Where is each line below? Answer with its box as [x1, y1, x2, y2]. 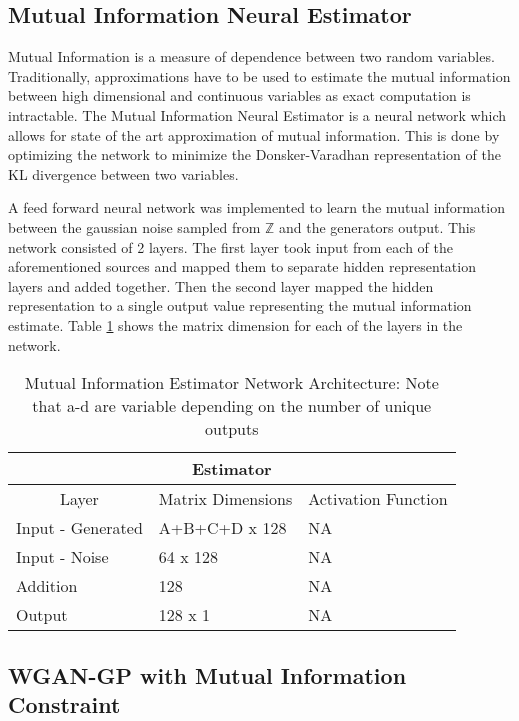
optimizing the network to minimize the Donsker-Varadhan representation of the [8, 144, 501, 165]
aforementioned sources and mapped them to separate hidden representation [8, 256, 476, 277]
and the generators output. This [278, 216, 476, 237]
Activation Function [308, 487, 448, 511]
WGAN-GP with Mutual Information [8, 659, 407, 690]
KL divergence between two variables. [8, 163, 239, 184]
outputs [205, 417, 259, 441]
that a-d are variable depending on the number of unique [32, 394, 432, 418]
